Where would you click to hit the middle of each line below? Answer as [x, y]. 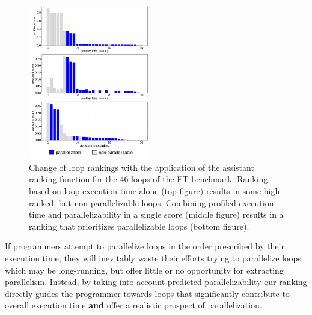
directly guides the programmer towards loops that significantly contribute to [147, 293]
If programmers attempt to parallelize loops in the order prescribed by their [145, 246]
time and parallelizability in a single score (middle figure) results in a [156, 214]
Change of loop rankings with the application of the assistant [142, 167]
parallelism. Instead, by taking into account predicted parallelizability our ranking [156, 282]
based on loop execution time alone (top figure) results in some [145, 191]
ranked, [43, 202]
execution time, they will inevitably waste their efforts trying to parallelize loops [153, 258]
